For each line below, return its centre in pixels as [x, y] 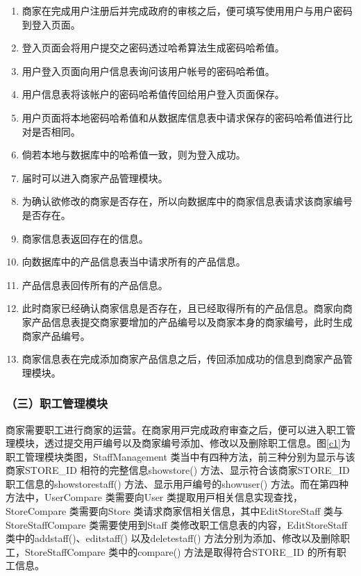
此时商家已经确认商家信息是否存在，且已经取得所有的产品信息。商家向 [182, 308]
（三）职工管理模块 [57, 403]
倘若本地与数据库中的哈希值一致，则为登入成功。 [134, 155]
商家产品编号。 [56, 335]
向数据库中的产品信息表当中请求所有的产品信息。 [134, 262]
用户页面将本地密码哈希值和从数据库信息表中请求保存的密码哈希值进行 [182, 117]
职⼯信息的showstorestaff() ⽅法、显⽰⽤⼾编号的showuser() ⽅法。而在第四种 [177, 483]
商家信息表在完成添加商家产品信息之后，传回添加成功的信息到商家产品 [182, 359]
